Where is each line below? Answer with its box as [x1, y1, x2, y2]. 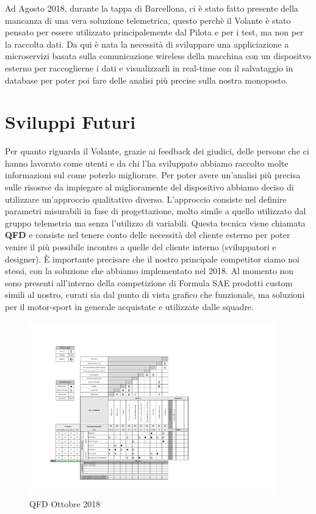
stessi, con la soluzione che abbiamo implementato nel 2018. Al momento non [5, 264, 294, 277]
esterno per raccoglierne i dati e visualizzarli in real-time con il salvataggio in [5, 61, 293, 74]
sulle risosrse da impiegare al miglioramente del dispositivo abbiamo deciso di [5, 181, 294, 194]
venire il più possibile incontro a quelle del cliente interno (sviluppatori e [5, 241, 276, 253]
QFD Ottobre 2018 [29, 497, 101, 510]
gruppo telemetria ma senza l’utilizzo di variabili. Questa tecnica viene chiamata [5, 216, 306, 229]
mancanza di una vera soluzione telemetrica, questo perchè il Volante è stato [5, 13, 291, 26]
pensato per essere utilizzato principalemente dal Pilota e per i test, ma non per [5, 26, 304, 38]
